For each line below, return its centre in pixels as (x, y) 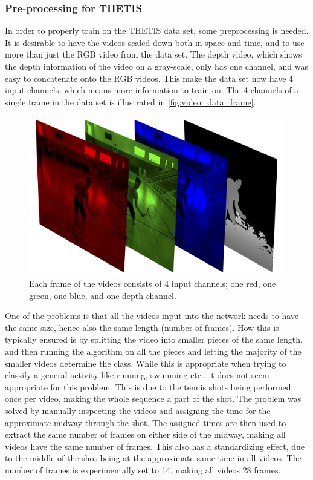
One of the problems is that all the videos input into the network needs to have (152, 316)
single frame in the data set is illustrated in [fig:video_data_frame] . (131, 101)
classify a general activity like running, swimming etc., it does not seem (137, 375)
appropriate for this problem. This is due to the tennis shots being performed (148, 386)
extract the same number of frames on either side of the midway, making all (145, 434)
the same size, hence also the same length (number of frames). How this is (142, 327)
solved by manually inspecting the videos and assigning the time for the (138, 410)
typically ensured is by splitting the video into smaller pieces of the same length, (154, 339)
